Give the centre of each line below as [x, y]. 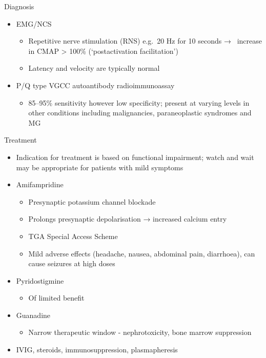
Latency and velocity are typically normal [94, 68]
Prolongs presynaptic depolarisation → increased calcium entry [128, 219]
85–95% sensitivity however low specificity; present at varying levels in [139, 102]
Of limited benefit [56, 298]
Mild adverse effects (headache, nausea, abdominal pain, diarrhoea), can [142, 253]
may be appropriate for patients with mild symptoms [100, 167]
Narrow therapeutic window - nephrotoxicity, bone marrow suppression [140, 332]
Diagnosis [19, 6]
